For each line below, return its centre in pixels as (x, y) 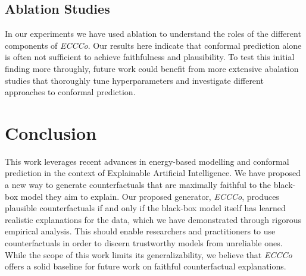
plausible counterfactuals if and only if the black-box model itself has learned (145, 208)
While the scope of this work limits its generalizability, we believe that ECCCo (149, 254)
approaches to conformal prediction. (70, 92)
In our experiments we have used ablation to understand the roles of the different (153, 34)
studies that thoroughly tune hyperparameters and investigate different (134, 80)
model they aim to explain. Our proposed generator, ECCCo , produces (150, 196)
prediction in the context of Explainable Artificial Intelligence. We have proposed (153, 173)
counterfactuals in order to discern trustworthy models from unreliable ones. (144, 243)
